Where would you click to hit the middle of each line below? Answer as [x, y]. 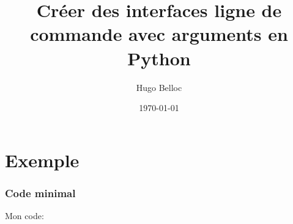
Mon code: [24, 216]
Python [159, 58]
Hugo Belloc [159, 87]
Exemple [42, 160]
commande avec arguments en [159, 34]
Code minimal [40, 193]
